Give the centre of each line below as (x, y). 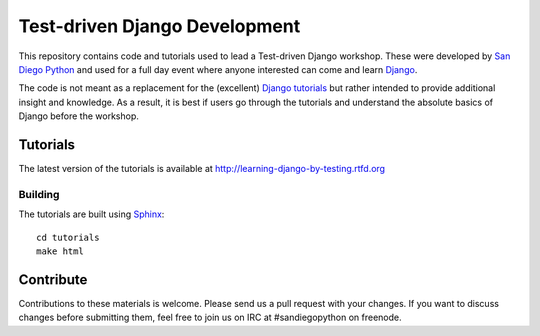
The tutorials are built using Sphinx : (91, 214)
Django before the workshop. (78, 116)
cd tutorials (68, 237)
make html (60, 251)
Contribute (53, 279)
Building (39, 194)
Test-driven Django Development (159, 26)
